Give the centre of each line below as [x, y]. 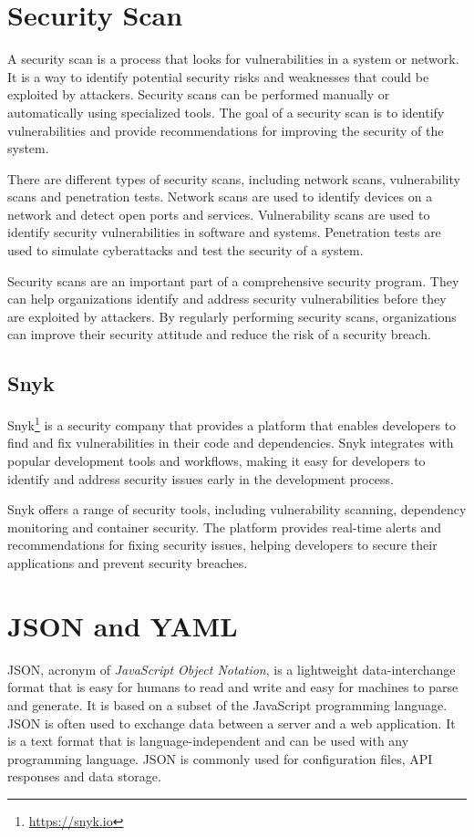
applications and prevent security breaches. [128, 563]
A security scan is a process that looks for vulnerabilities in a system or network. [233, 59]
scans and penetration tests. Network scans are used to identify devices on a [220, 196]
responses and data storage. [84, 776]
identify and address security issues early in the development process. [201, 478]
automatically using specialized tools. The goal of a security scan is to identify [226, 112]
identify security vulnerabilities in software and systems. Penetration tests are [224, 232]
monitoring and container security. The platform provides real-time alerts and [225, 527]
